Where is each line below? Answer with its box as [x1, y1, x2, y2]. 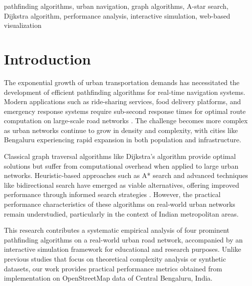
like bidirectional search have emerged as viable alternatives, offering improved [4, 179, 239, 190]
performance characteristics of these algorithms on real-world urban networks [4, 199, 235, 209]
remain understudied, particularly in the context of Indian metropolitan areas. [4, 208, 239, 219]
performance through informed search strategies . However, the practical [4, 189, 221, 199]
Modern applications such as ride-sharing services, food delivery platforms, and [4, 96, 241, 107]
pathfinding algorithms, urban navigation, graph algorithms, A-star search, [4, 1, 229, 11]
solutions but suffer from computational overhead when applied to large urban [4, 160, 239, 171]
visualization [4, 20, 42, 30]
